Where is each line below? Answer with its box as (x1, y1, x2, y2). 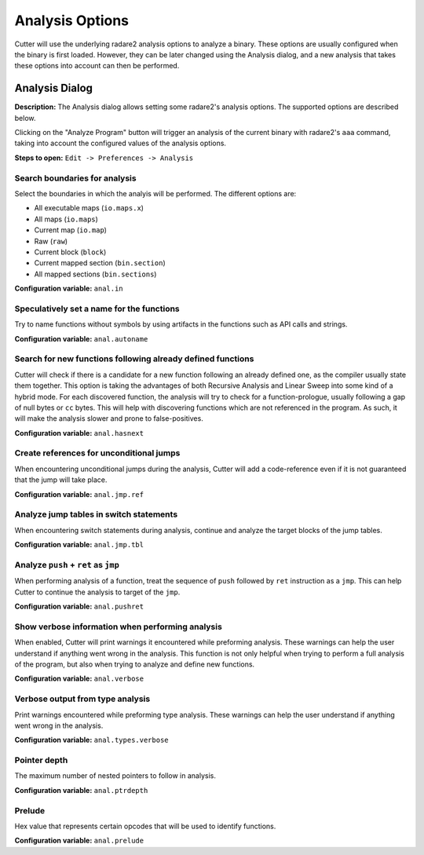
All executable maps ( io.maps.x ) (34, 203, 144, 213)
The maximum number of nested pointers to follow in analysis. (14, 771, 216, 780)
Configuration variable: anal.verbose (14, 674, 144, 683)
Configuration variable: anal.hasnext (14, 428, 144, 437)
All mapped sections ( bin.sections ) (34, 269, 157, 279)
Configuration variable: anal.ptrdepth (14, 785, 148, 795)
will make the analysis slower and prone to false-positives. (14, 414, 203, 423)
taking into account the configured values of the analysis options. (14, 138, 227, 148)
